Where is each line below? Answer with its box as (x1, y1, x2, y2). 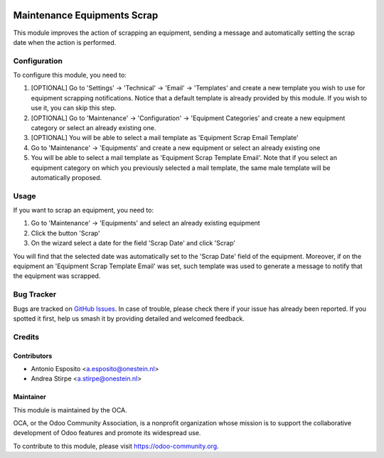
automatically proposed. (31, 173, 102, 181)
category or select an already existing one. (31, 124, 156, 132)
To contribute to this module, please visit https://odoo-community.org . (13, 442, 220, 450)
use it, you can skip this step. (31, 104, 117, 112)
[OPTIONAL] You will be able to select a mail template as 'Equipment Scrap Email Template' (31, 134, 299, 142)
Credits (13, 331, 39, 341)
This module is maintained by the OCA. (13, 405, 127, 414)
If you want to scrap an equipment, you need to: (13, 206, 154, 215)
